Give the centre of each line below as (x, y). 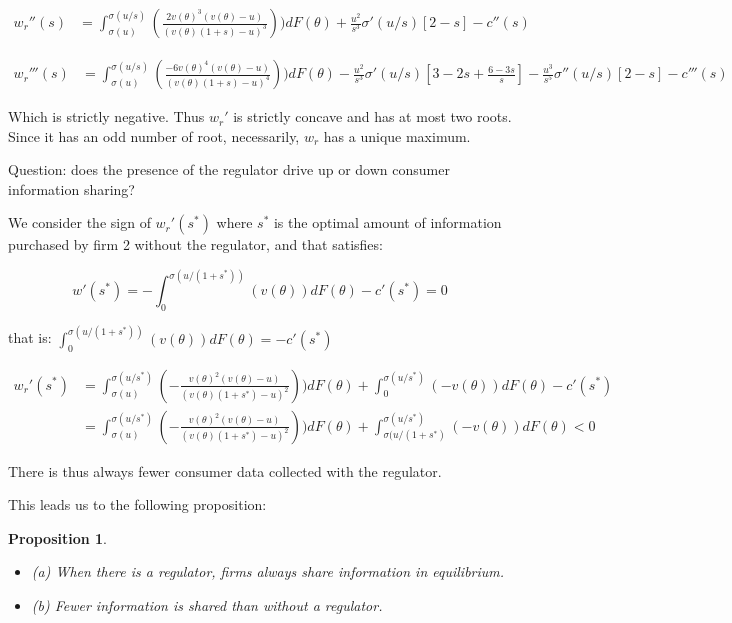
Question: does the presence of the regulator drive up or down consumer (229, 169)
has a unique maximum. (397, 135)
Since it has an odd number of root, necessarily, (154, 135)
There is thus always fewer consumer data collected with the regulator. (225, 470)
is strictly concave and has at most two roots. (372, 116)
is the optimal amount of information (387, 222)
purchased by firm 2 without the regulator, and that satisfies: (195, 244)
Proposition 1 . (57, 537)
